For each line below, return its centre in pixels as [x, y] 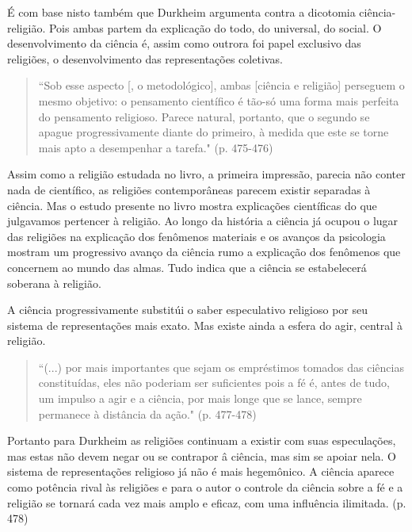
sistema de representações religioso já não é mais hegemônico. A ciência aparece [201, 471]
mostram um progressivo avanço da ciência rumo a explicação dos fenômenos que [204, 252]
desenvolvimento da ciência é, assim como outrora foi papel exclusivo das [184, 43]
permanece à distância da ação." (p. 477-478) [147, 413]
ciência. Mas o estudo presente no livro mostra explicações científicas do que [192, 205]
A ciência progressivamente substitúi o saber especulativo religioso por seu [187, 310]
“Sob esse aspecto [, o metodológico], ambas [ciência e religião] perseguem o [221, 85]
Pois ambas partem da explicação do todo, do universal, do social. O [215, 27]
